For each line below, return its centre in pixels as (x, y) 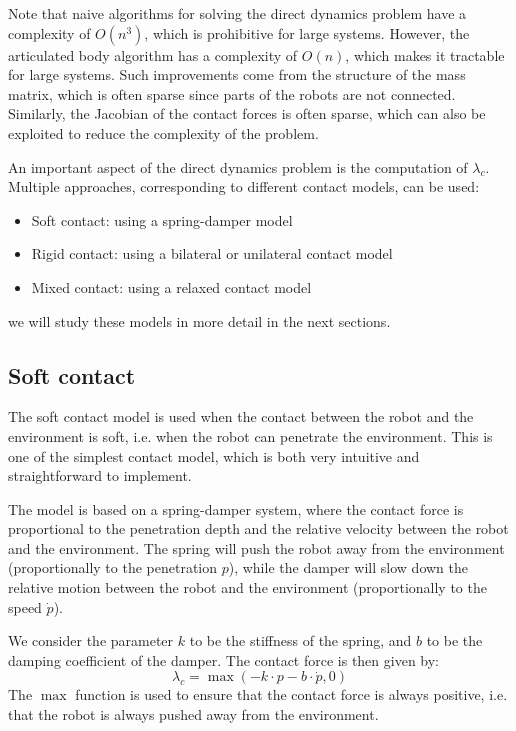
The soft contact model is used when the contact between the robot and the (241, 416)
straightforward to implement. (100, 475)
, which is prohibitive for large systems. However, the (307, 32)
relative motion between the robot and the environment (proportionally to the (247, 587)
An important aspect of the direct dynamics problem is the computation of (238, 166)
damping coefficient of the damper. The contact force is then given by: (224, 659)
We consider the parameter (91, 640)
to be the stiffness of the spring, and (300, 640)
